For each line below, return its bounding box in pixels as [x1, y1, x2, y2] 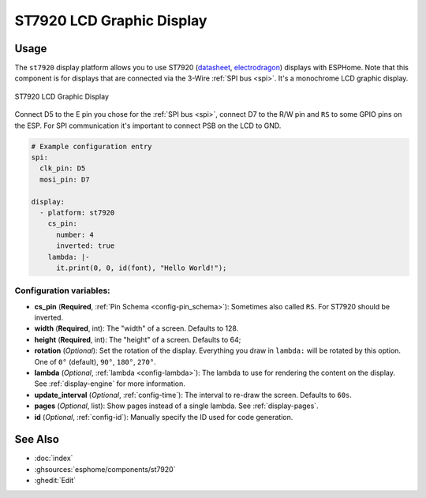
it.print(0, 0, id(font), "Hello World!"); [56, 263, 227, 272]
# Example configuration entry [31, 142, 153, 151]
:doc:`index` [34, 454, 73, 463]
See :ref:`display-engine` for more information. [34, 379, 185, 388]
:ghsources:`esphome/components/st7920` [34, 464, 176, 474]
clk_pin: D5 [39, 164, 86, 173]
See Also [14, 432, 59, 446]
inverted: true [56, 242, 115, 250]
